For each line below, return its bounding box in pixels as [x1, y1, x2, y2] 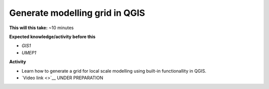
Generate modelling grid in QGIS [9, 7, 145, 18]
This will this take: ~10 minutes [9, 25, 74, 31]
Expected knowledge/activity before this [9, 34, 96, 40]
